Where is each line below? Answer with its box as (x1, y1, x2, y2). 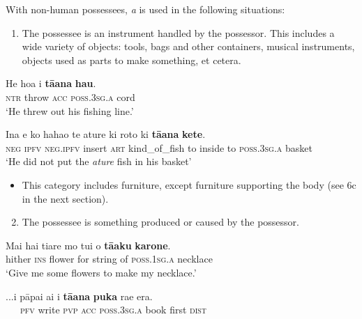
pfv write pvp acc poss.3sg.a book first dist (20, 302, 207, 317)
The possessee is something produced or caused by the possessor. (22, 215, 299, 229)
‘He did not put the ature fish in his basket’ (6, 154, 192, 169)
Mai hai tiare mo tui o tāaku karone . (6, 238, 171, 252)
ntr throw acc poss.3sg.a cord (6, 89, 135, 104)
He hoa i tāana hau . (6, 76, 96, 91)
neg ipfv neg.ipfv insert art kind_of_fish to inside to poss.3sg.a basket (6, 140, 312, 155)
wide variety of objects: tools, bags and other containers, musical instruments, (22, 39, 355, 54)
